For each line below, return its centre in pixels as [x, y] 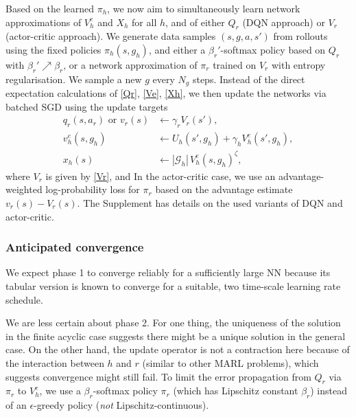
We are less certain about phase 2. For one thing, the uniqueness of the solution [173, 323]
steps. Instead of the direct [249, 79]
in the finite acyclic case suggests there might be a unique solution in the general [176, 336]
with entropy [298, 64]
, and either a [177, 49]
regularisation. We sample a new [74, 79]
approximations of [44, 22]
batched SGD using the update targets [87, 106]
